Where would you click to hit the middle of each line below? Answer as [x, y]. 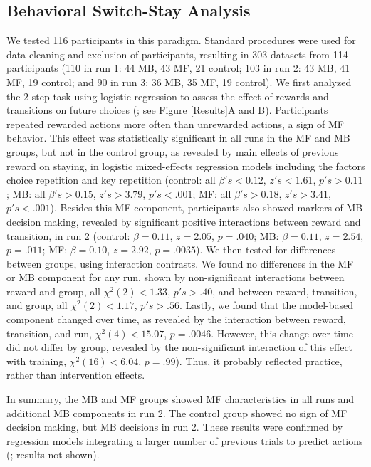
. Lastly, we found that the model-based [266, 305]
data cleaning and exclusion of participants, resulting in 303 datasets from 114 [177, 54]
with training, [37, 361]
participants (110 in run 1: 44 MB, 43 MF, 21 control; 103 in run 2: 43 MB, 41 [178, 68]
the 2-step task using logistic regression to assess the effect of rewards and [168, 96]
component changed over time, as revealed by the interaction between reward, [176, 319]
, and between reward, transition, [285, 291]
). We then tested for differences [266, 250]
